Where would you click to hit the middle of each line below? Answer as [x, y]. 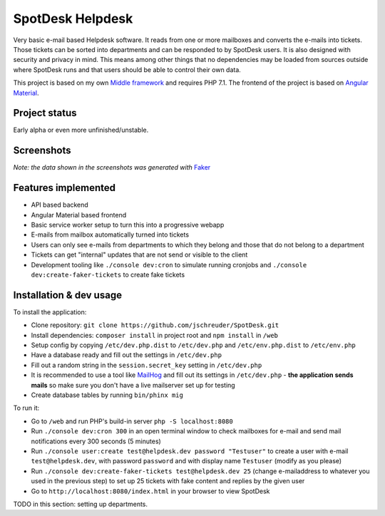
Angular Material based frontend [79, 215]
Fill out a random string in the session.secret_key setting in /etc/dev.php [147, 365]
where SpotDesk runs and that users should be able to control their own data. [127, 69]
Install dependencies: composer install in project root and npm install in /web [154, 335]
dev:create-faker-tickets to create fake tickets [108, 274]
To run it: [26, 408]
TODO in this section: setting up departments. [81, 504]
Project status [45, 113]
